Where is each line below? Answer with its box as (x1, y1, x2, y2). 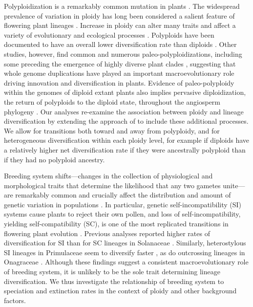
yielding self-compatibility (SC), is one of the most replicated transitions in (4, 219, 229, 229)
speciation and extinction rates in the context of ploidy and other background (4, 285, 237, 296)
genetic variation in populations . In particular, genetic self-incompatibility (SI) (4, 199, 242, 209)
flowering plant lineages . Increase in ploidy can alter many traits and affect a (4, 20, 236, 30)
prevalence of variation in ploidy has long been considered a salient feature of (4, 10, 235, 21)
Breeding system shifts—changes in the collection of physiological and (4, 171, 213, 181)
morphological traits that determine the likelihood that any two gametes (4, 180, 221, 190)
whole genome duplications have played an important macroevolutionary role (4, 68, 234, 78)
